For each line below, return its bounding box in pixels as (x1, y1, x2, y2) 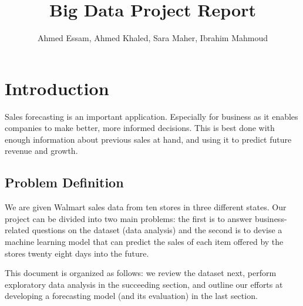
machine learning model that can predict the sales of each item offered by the (5, 236, 284, 248)
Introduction (5, 76, 109, 100)
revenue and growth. (5, 144, 78, 157)
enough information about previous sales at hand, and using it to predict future (5, 133, 292, 145)
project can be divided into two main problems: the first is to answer (5, 212, 253, 224)
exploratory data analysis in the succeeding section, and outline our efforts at (5, 278, 283, 290)
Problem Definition (5, 173, 124, 191)
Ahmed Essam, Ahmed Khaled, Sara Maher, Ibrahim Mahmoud (37, 32, 268, 44)
